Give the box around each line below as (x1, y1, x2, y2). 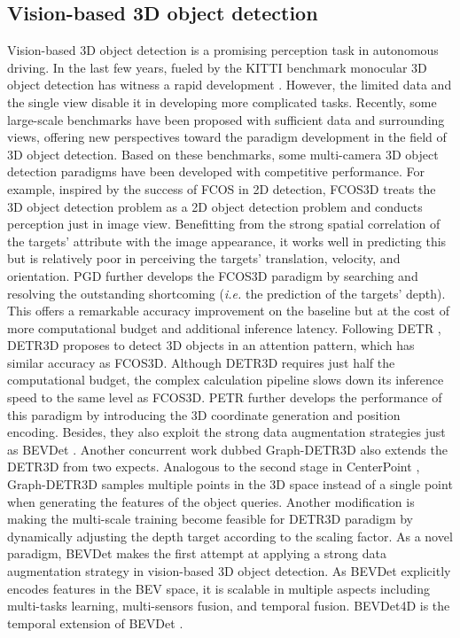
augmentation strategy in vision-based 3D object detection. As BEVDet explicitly (7, 562, 451, 580)
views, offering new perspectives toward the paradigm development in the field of (7, 128, 447, 146)
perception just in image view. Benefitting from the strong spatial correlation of (7, 214, 441, 233)
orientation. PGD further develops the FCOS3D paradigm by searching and (7, 266, 418, 284)
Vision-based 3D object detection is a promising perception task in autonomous (7, 41, 439, 59)
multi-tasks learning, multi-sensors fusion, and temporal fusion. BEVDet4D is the (7, 596, 450, 615)
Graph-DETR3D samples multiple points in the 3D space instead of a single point (7, 475, 453, 494)
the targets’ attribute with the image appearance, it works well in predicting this (7, 231, 447, 250)
